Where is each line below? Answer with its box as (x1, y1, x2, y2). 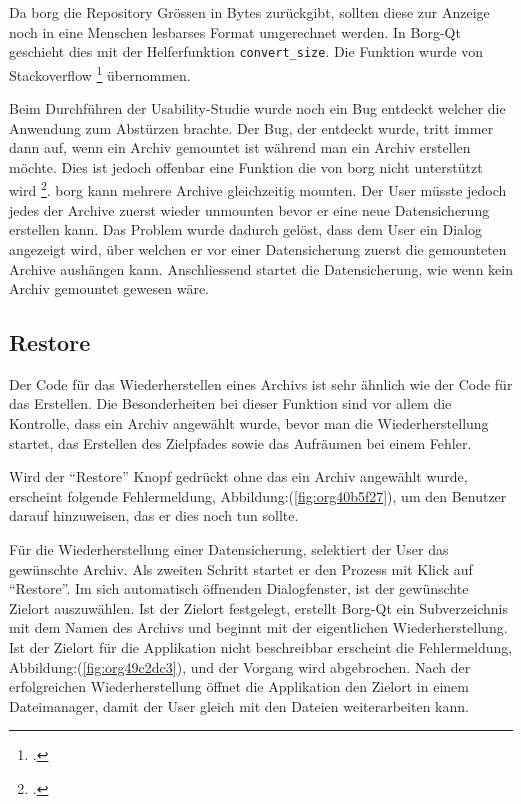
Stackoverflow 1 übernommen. (9, 61, 191, 85)
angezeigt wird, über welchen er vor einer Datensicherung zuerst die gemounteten (9, 238, 507, 259)
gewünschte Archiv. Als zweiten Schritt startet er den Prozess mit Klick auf (9, 558, 473, 579)
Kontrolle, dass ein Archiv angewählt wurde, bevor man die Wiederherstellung (9, 413, 489, 434)
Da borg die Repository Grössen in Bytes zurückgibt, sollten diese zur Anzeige (9, 2, 490, 22)
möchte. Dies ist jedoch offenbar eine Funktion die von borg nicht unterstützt (9, 156, 483, 177)
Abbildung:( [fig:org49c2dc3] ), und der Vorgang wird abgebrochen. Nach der (9, 656, 471, 677)
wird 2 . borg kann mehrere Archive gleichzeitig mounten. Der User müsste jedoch (9, 177, 507, 201)
